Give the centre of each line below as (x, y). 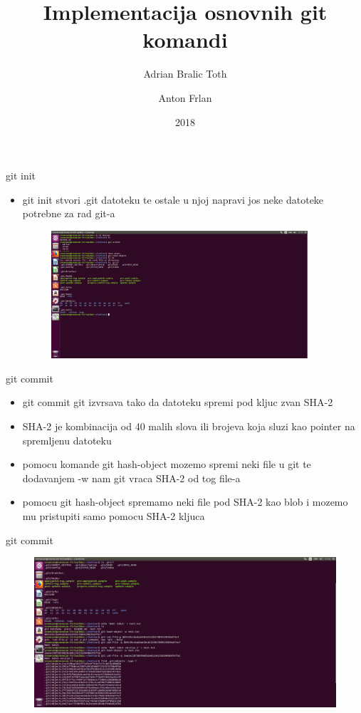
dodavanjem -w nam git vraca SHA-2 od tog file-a (131, 478)
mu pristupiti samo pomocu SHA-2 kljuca (114, 516)
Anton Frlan (185, 97)
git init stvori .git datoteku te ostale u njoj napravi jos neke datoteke (173, 199)
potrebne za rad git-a (69, 213)
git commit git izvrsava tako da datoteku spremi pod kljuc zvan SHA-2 (178, 402)
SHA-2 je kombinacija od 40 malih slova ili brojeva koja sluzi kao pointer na (189, 426)
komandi (185, 40)
